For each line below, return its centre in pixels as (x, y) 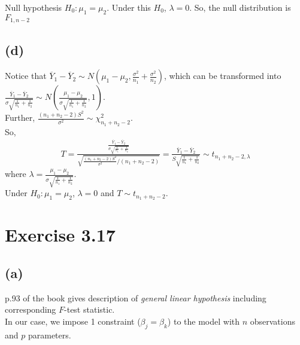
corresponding (31, 309)
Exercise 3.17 (60, 235)
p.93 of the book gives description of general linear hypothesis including (136, 297)
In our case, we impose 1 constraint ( (73, 321)
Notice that (26, 76)
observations (273, 321)
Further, (20, 117)
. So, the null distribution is (240, 7)
